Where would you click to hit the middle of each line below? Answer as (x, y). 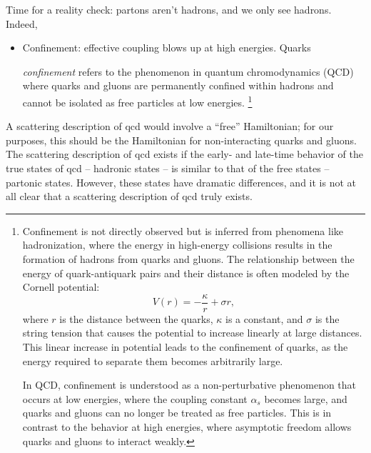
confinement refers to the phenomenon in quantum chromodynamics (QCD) (188, 71)
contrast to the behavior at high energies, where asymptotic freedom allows (187, 426)
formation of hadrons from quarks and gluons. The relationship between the (188, 258)
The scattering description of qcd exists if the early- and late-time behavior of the (184, 154)
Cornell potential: (61, 287)
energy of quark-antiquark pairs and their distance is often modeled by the (186, 273)
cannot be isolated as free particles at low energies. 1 (137, 101)
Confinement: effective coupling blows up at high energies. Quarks (167, 48)
